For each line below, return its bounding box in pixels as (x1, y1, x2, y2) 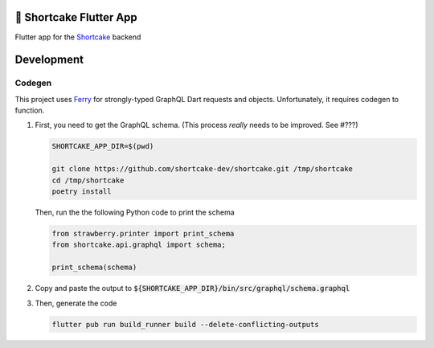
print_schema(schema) (51, 263, 137, 272)
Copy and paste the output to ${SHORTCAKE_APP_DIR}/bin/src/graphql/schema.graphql (35, 284, 350, 293)
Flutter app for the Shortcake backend (14, 32, 141, 42)
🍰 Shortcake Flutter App (14, 10, 138, 24)
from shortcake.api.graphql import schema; (51, 240, 227, 249)
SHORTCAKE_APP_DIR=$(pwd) (51, 141, 154, 151)
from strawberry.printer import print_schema (51, 229, 235, 238)
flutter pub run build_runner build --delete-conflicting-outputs (51, 320, 319, 329)
